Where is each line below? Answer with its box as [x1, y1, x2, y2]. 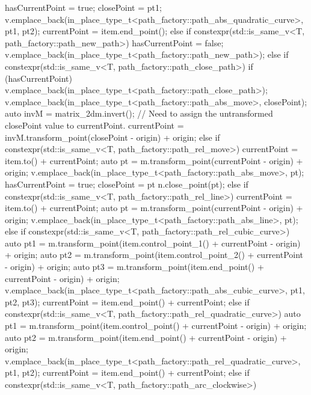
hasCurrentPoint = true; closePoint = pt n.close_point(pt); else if [5, 177, 248, 190]
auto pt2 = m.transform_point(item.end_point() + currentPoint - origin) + [5, 331, 287, 343]
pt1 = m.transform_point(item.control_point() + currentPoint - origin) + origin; [5, 319, 307, 332]
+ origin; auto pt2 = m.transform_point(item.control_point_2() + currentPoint [5, 248, 304, 261]
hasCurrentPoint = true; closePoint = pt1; [5, 1, 162, 13]
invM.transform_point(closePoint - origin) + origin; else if [5, 130, 220, 143]
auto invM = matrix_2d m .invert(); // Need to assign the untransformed [5, 107, 273, 120]
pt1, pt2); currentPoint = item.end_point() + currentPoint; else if [5, 366, 250, 379]
